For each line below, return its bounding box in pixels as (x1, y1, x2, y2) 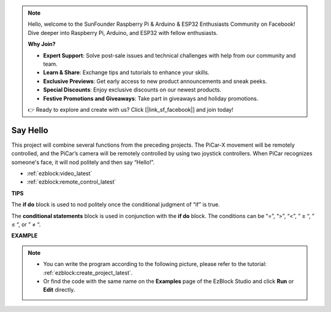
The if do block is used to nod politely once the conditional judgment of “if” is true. (11, 201, 220, 208)
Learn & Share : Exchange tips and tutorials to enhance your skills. (43, 69, 210, 76)
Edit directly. (43, 286, 75, 294)
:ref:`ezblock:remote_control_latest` (26, 178, 116, 185)
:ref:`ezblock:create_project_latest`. (43, 269, 133, 276)
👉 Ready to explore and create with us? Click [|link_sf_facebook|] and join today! (28, 106, 234, 113)
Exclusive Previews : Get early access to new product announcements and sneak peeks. (43, 77, 267, 85)
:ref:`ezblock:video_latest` (26, 170, 93, 177)
